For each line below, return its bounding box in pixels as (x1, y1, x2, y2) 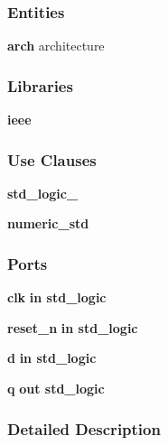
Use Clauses (7, 148, 97, 171)
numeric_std (7, 214, 89, 233)
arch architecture (7, 36, 105, 55)
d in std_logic (7, 348, 97, 367)
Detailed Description (7, 417, 161, 440)
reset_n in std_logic (7, 318, 138, 337)
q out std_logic (7, 379, 105, 398)
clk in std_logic (7, 288, 107, 307)
